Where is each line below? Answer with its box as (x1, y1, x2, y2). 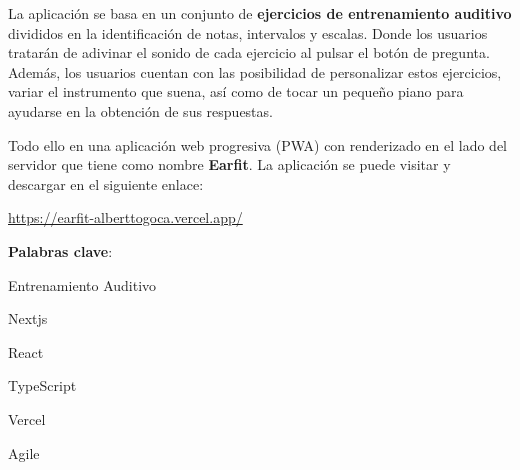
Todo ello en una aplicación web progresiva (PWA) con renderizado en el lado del (8, 134, 507, 155)
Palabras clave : (8, 240, 113, 261)
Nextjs (8, 308, 48, 329)
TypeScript (8, 375, 77, 396)
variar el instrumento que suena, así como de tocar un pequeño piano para (8, 81, 464, 102)
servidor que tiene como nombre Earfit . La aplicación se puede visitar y (8, 154, 451, 175)
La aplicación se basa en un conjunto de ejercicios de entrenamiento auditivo (8, 3, 512, 23)
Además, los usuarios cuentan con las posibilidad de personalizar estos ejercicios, (8, 61, 502, 82)
